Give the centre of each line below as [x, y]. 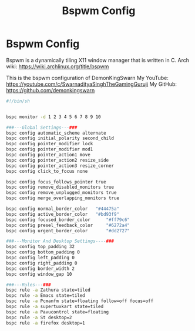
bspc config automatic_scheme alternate [56, 133]
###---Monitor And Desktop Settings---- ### [60, 241]
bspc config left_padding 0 [41, 258]
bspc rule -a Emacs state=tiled [46, 296]
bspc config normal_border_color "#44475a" [63, 209]
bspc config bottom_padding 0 [43, 252]
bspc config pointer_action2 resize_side [58, 160]
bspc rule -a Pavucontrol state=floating [58, 312]
